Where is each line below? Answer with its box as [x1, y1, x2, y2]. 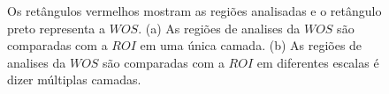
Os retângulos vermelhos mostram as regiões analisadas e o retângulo [7, 2, 382, 19]
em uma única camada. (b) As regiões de [140, 36, 362, 54]
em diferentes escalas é [256, 53, 379, 71]
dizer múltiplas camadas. [7, 70, 141, 89]
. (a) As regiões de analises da [138, 18, 301, 37]
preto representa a [7, 18, 106, 37]
